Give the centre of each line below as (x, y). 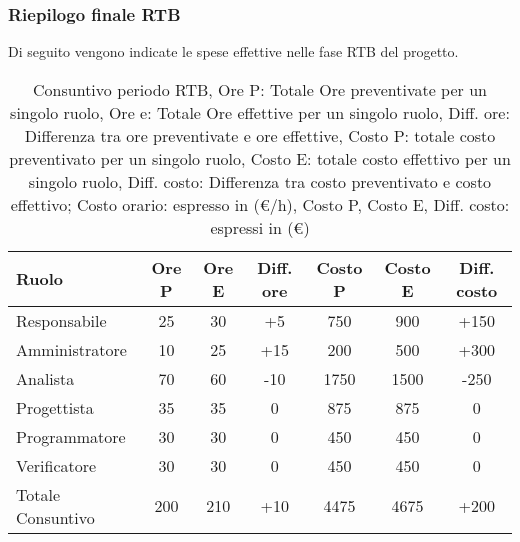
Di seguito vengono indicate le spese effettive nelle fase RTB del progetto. (233, 51)
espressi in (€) (260, 227)
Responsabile (61, 320)
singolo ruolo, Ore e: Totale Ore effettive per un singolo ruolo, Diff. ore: (260, 112)
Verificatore (56, 465)
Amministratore (71, 349)
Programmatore (71, 436)
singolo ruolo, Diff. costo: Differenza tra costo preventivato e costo (260, 181)
